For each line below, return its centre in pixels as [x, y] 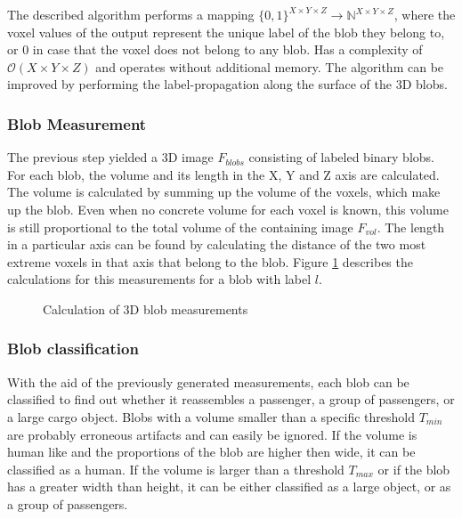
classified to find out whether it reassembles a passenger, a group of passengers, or [231, 399]
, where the [425, 14]
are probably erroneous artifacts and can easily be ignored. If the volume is [212, 434]
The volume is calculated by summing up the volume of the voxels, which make [224, 192]
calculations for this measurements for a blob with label [159, 279]
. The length [411, 227]
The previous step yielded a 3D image [110, 157]
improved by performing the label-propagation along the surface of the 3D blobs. [227, 84]
